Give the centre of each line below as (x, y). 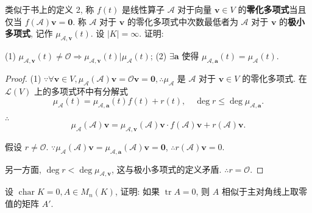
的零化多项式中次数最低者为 (183, 21)
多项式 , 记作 (29, 33)
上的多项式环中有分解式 (81, 91)
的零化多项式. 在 (275, 78)
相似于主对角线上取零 (264, 191)
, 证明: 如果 (137, 191)
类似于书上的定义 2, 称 (50, 9)
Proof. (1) (23, 78)
